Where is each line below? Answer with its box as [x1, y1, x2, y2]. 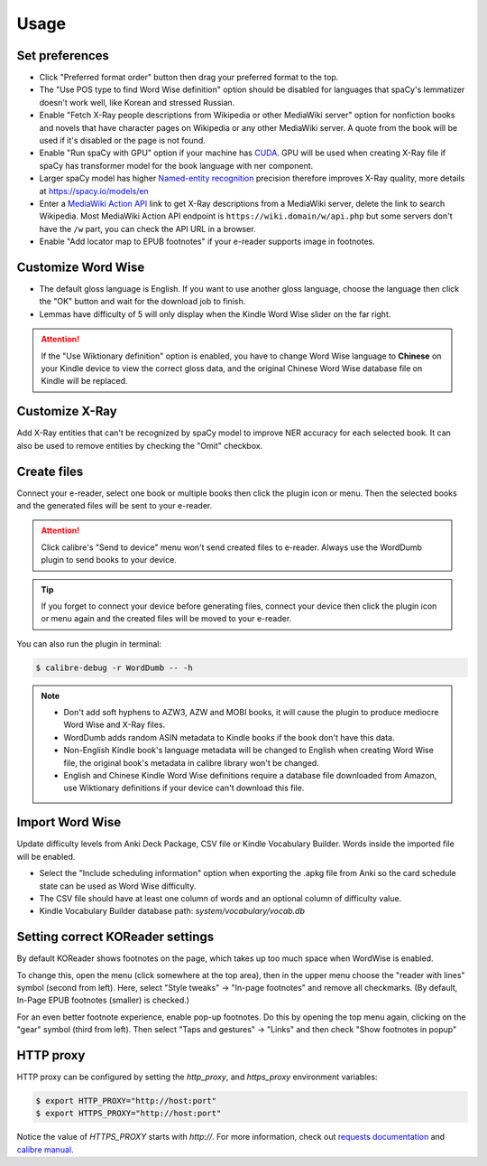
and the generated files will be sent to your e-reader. [16, 499, 213, 510]
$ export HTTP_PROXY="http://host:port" [35, 1096, 216, 1106]
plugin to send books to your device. [41, 555, 178, 565]
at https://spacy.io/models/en [39, 185, 149, 196]
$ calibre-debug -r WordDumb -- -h [35, 662, 193, 673]
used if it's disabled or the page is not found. [39, 135, 207, 146]
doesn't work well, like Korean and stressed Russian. [39, 97, 235, 107]
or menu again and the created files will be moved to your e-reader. [41, 613, 292, 624]
